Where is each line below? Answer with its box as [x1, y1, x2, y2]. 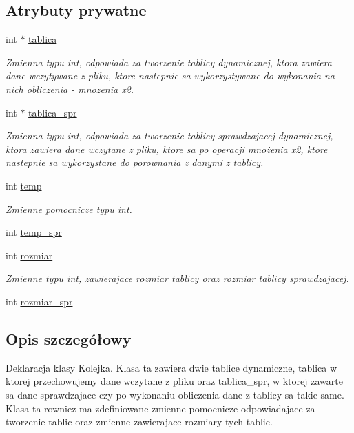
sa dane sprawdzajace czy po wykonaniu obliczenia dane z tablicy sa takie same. [6, 387, 344, 401]
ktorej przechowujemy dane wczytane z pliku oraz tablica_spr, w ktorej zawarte [6, 374, 343, 388]
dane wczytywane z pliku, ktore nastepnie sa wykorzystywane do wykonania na [6, 68, 335, 83]
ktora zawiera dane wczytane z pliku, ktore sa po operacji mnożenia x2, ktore [6, 141, 328, 156]
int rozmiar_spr [6, 294, 73, 308]
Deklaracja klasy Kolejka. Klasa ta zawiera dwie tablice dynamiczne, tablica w [6, 360, 337, 374]
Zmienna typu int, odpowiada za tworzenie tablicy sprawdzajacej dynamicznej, [6, 128, 333, 143]
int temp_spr [6, 225, 62, 239]
